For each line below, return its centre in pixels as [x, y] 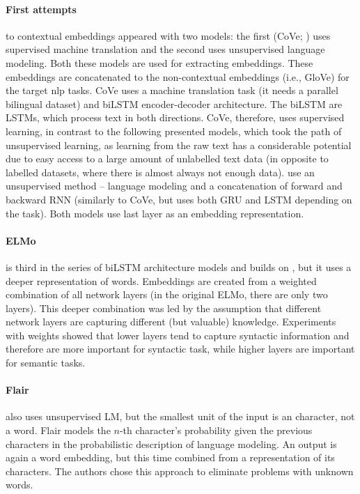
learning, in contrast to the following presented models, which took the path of [174, 131]
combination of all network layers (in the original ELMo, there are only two [167, 294]
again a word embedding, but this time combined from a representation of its [170, 457]
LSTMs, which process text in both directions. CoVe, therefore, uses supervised [175, 117]
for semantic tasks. [46, 363]
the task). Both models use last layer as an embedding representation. [155, 213]
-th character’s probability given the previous [216, 430]
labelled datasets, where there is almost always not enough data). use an [160, 172]
